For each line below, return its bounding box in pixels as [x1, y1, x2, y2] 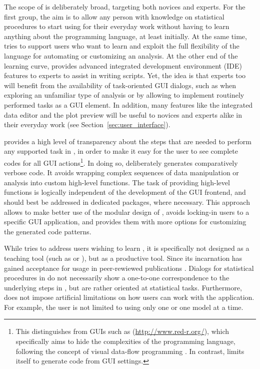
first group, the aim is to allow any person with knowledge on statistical [4, 11, 224, 22]
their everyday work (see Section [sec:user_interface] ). [4, 119, 170, 130]
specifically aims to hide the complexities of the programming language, [15, 336, 235, 346]
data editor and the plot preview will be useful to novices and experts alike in [4, 109, 242, 120]
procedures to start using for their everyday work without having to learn [4, 21, 229, 32]
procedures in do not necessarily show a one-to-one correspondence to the [4, 272, 229, 283]
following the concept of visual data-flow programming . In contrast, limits [15, 345, 244, 356]
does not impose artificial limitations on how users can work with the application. [4, 292, 254, 302]
